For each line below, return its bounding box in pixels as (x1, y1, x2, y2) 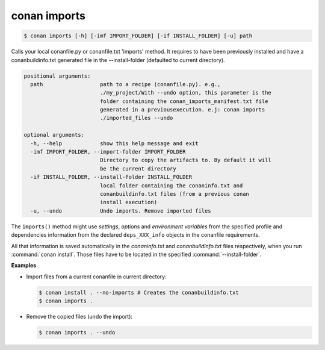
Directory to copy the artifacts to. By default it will (99, 157, 272, 164)
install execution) (99, 199, 158, 206)
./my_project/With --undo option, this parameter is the (99, 89, 272, 96)
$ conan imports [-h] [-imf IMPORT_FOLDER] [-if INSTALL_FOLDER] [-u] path (23, 33, 253, 39)
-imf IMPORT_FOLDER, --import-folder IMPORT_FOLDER (30, 148, 186, 155)
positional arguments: (23, 72, 91, 80)
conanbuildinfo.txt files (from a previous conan (99, 190, 250, 197)
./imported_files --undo (99, 114, 173, 122)
